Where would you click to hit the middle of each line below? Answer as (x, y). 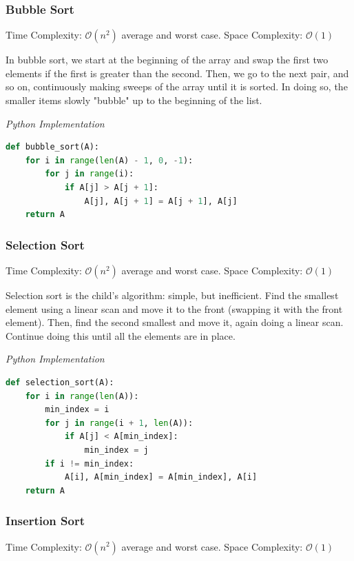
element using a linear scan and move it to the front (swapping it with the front (174, 308)
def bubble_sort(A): (53, 147)
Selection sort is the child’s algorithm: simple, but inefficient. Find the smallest (172, 295)
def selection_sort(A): (60, 382)
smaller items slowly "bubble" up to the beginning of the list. (134, 100)
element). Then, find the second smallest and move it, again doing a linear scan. (175, 322)
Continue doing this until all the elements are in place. (121, 335)
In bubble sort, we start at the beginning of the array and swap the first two (167, 60)
